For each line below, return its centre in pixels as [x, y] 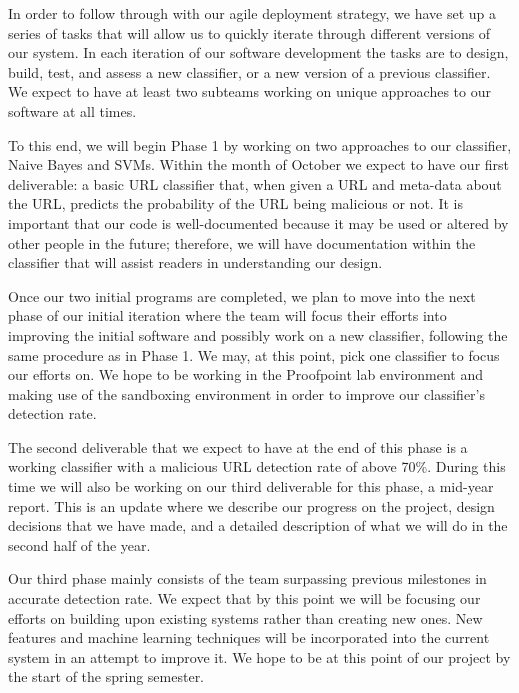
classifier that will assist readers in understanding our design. [195, 262]
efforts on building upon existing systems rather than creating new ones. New [245, 617]
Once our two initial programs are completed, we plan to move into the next [242, 295]
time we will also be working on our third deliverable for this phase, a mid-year [251, 486]
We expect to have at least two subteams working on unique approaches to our [249, 91]
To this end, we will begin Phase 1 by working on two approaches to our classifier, [260, 144]
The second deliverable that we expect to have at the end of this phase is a [238, 446]
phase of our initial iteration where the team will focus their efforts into [227, 315]
